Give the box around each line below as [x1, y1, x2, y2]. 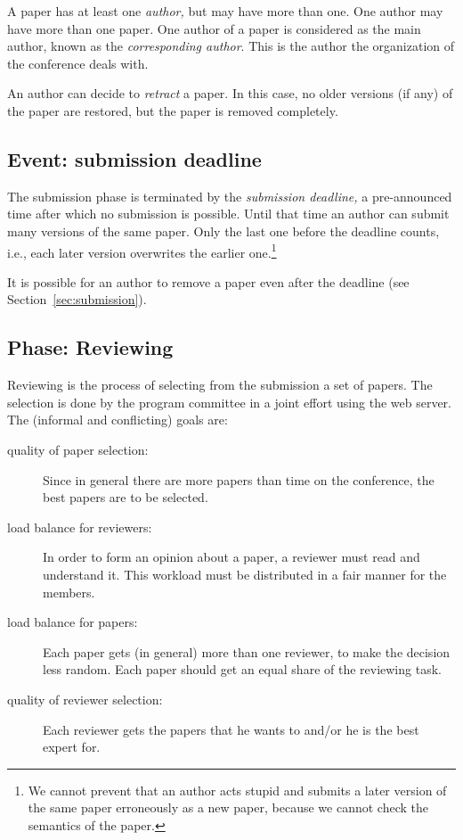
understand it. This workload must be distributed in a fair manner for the [43, 564, 447, 583]
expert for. [43, 737, 101, 756]
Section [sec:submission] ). [7, 290, 147, 309]
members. [43, 582, 95, 601]
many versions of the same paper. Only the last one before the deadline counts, [7, 221, 440, 240]
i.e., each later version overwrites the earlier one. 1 [7, 240, 277, 261]
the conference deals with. [7, 54, 149, 72]
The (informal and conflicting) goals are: [7, 410, 228, 429]
